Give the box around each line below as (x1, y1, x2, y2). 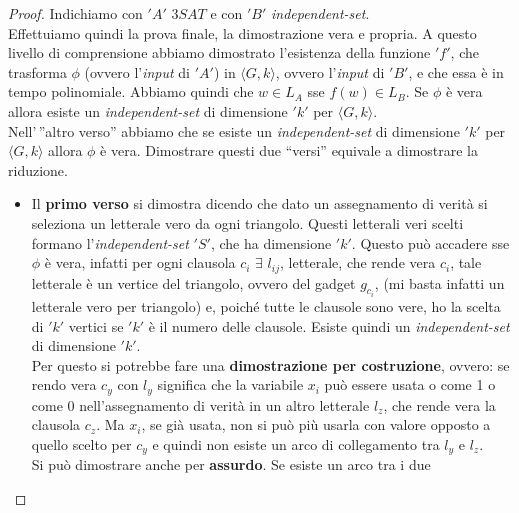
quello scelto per (31, 434, 132, 455)
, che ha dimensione (210, 232, 332, 253)
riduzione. (8, 159, 68, 180)
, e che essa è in (408, 61, 504, 82)
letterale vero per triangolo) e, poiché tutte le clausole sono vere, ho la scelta (31, 296, 501, 317)
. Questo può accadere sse (351, 232, 510, 253)
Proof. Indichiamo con (8, 3, 143, 23)
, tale (450, 252, 482, 273)
